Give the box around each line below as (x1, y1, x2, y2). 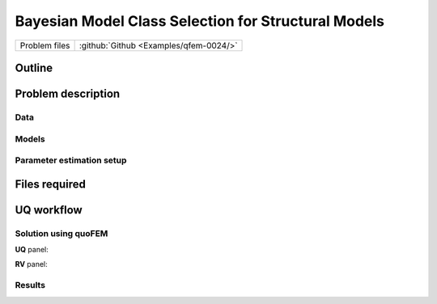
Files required (15, 177, 87, 191)
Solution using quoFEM (15, 227, 108, 239)
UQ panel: (15, 245, 49, 255)
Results (15, 280, 46, 291)
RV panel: (15, 260, 48, 269)
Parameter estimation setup (15, 154, 127, 166)
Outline (15, 61, 53, 74)
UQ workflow (15, 203, 83, 217)
